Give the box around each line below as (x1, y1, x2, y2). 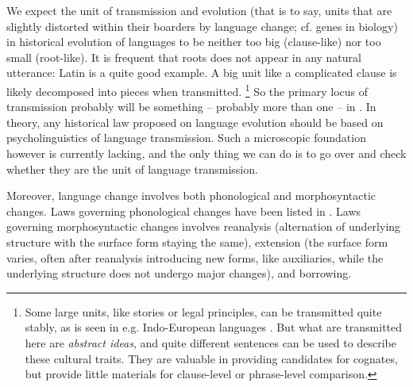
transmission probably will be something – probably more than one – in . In (6, 98, 376, 115)
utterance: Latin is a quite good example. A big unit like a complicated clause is (6, 64, 397, 81)
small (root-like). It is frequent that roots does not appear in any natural (6, 48, 361, 65)
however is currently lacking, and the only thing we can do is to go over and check (6, 145, 407, 161)
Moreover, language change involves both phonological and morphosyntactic (6, 187, 376, 204)
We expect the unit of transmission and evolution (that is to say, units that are (6, 2, 392, 18)
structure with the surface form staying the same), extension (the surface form (6, 233, 388, 250)
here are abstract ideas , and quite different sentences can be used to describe (25, 334, 396, 351)
